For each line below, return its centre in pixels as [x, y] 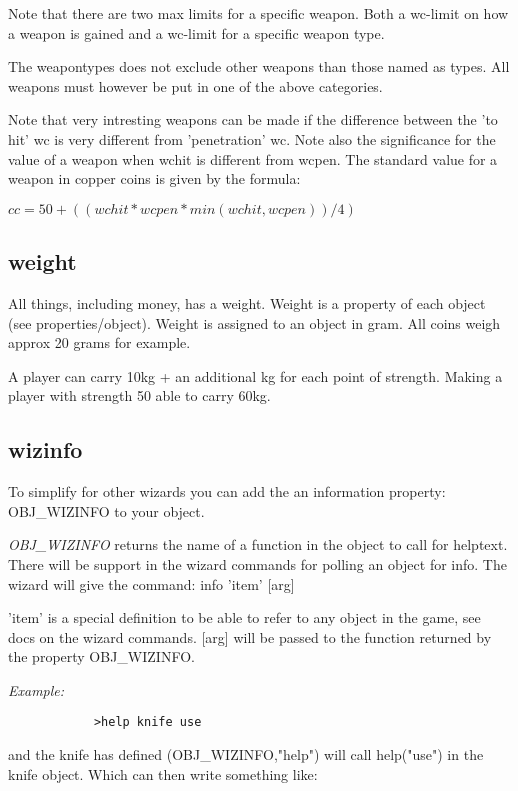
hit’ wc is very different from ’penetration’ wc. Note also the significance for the [252, 138]
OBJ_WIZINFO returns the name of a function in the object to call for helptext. [258, 544]
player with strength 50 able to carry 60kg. [139, 395]
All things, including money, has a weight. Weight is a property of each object [247, 302]
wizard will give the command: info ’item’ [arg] [151, 583]
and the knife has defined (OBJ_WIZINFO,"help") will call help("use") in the [246, 754]
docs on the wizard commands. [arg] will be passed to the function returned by [250, 636]
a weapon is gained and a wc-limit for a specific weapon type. [196, 32]
